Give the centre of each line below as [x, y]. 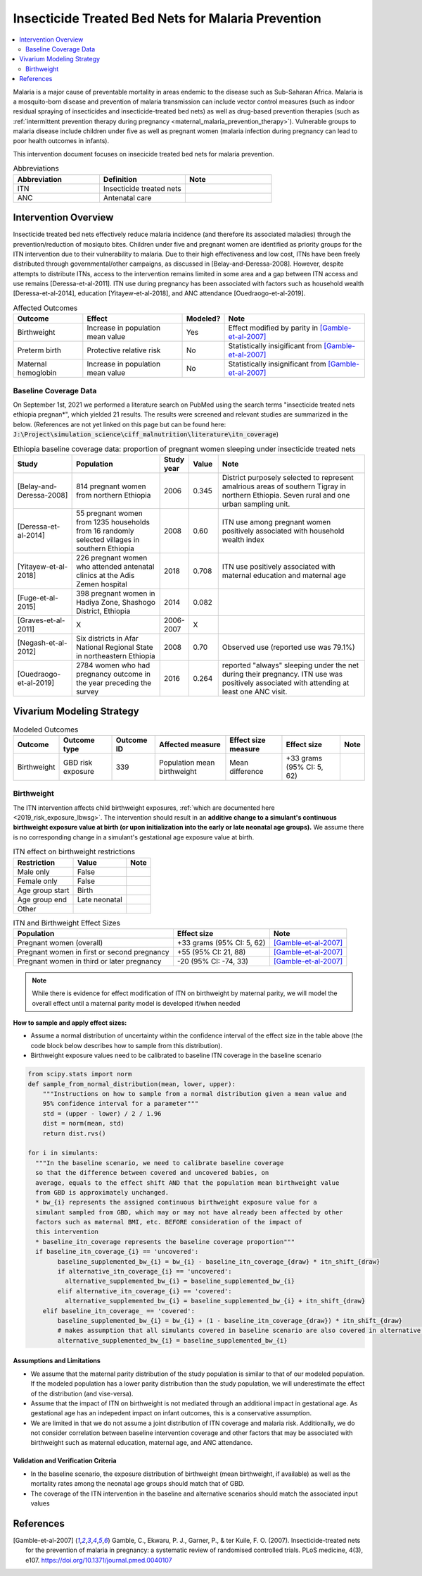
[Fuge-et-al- [38, 598]
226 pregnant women [112, 558]
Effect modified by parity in [273, 328]
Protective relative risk [124, 350]
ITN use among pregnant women [276, 522]
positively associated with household [283, 531]
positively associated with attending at [286, 682]
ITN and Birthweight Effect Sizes [67, 923]
